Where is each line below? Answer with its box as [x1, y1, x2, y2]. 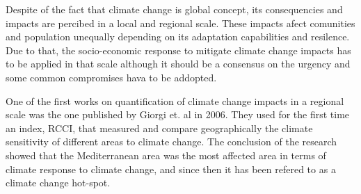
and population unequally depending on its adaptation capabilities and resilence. [6, 29, 350, 44]
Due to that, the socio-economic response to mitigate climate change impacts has [6, 42, 351, 57]
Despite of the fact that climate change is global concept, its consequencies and [6, 2, 343, 16]
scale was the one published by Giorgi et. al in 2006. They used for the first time [6, 107, 350, 122]
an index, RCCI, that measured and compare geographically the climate [6, 120, 313, 135]
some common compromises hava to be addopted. [6, 70, 217, 84]
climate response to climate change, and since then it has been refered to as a [6, 161, 336, 176]
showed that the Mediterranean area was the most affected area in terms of [6, 147, 326, 162]
